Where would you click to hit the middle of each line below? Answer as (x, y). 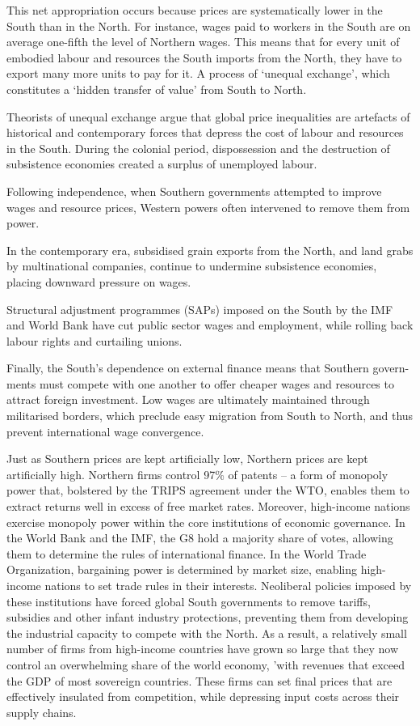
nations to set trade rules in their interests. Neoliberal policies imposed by (228, 585)
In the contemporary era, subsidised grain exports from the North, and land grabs (210, 250)
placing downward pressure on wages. (99, 281)
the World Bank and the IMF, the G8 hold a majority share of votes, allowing (200, 538)
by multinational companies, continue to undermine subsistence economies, (192, 266)
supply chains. (42, 712)
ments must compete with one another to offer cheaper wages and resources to (200, 383)
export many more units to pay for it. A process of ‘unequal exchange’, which (198, 73)
